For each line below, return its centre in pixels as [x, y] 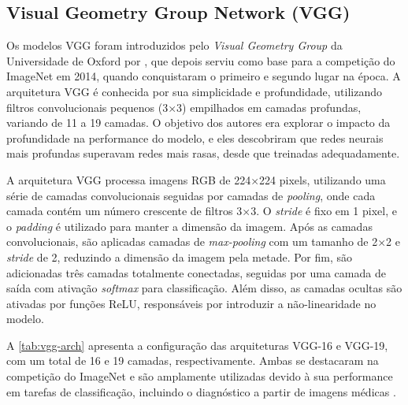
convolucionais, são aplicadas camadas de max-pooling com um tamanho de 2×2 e [204, 242]
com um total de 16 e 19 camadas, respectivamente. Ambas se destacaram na [193, 360]
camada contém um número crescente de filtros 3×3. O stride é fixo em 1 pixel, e [202, 211]
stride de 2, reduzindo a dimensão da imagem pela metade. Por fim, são [180, 256]
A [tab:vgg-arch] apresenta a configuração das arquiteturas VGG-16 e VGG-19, [197, 345]
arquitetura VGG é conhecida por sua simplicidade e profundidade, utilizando [194, 91]
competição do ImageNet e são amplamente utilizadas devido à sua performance [200, 376]
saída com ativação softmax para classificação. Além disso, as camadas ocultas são [204, 288]
